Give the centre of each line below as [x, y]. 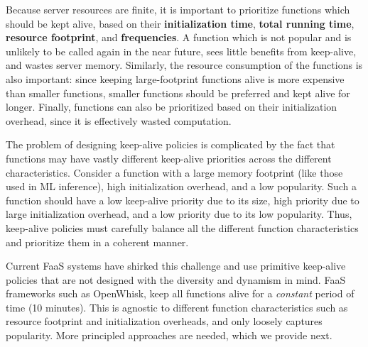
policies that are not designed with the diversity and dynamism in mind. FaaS [176, 279]
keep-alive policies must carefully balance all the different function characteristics [182, 227]
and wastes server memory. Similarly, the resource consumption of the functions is [184, 65]
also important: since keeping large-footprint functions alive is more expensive [175, 78]
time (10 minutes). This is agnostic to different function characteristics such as [177, 307]
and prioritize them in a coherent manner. [97, 242]
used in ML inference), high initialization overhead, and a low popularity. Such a [181, 186]
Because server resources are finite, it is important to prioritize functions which [178, 9]
